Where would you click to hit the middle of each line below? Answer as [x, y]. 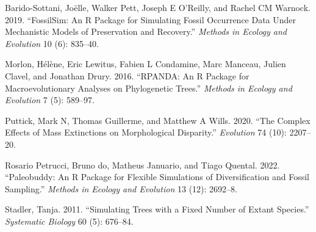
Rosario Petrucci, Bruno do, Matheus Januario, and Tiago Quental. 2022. [142, 165]
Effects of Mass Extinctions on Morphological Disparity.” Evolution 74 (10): [146, 132]
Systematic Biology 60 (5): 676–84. [69, 221]
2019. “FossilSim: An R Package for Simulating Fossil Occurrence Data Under [151, 19]
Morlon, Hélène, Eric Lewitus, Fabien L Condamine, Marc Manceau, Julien [145, 64]
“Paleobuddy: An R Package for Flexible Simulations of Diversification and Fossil [157, 177]
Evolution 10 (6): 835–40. [52, 43]
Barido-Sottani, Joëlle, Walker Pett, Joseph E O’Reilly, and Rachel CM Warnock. [158, 7]
